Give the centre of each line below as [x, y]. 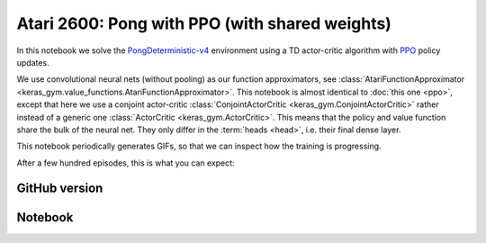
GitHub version [60, 189]
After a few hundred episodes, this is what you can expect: [126, 163]
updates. [33, 62]
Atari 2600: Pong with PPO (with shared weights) [204, 23]
